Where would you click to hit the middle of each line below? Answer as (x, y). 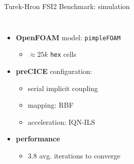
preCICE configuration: (54, 71)
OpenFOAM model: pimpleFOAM (68, 37)
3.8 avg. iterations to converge (74, 155)
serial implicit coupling (63, 88)
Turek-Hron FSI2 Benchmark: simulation (67, 6)
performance (38, 139)
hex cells (63, 54)
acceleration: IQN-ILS (61, 121)
